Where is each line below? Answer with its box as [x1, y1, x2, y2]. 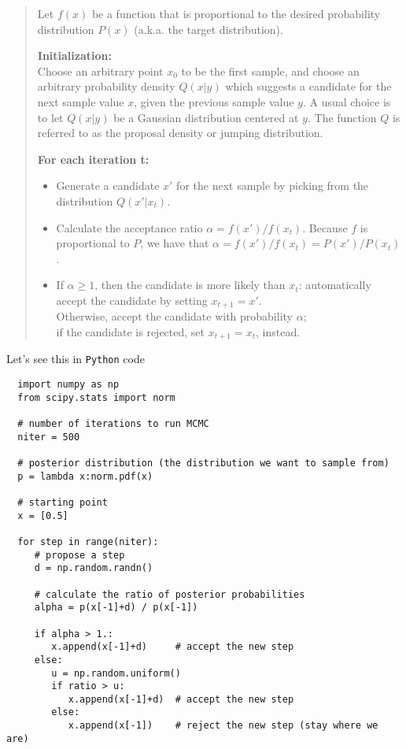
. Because [302, 219, 348, 235]
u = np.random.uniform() [51, 667, 181, 679]
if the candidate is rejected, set [56, 323, 205, 339]
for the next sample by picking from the [176, 177, 369, 194]
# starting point [17, 496, 108, 508]
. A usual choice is [302, 93, 391, 109]
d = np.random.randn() [34, 562, 153, 574]
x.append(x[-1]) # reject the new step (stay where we [68, 720, 378, 732]
